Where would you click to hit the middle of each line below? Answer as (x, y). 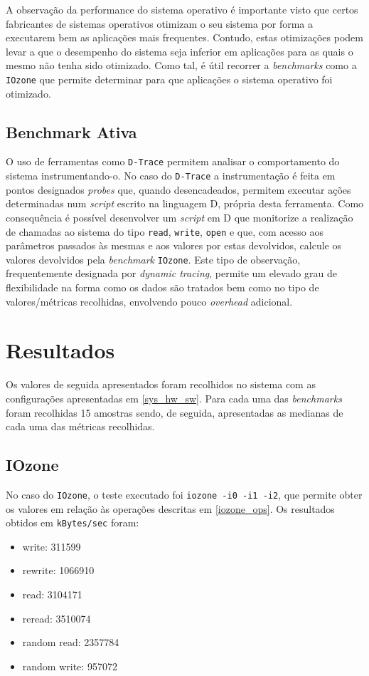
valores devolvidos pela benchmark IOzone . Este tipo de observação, (153, 259)
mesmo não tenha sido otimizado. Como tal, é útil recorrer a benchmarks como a (181, 65)
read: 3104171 (52, 594)
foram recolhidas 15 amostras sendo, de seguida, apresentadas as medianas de (175, 412)
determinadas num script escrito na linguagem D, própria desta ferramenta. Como (185, 203)
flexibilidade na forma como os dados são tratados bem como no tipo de (162, 287)
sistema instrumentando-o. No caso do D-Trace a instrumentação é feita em (171, 176)
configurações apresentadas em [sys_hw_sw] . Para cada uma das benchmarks (174, 398)
